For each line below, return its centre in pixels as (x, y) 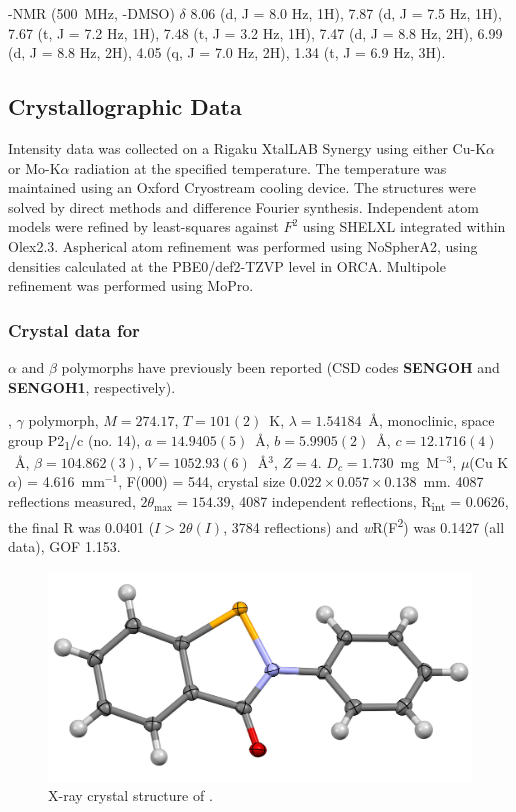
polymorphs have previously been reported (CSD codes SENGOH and (280, 366)
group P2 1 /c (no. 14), (74, 441)
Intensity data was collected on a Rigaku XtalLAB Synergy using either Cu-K (247, 147)
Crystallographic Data (125, 106)
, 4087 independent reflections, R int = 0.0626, (369, 502)
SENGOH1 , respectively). (92, 386)
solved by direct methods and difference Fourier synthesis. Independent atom (243, 206)
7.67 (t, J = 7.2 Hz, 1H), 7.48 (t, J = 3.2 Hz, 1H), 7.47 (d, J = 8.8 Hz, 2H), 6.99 (255, 32)
